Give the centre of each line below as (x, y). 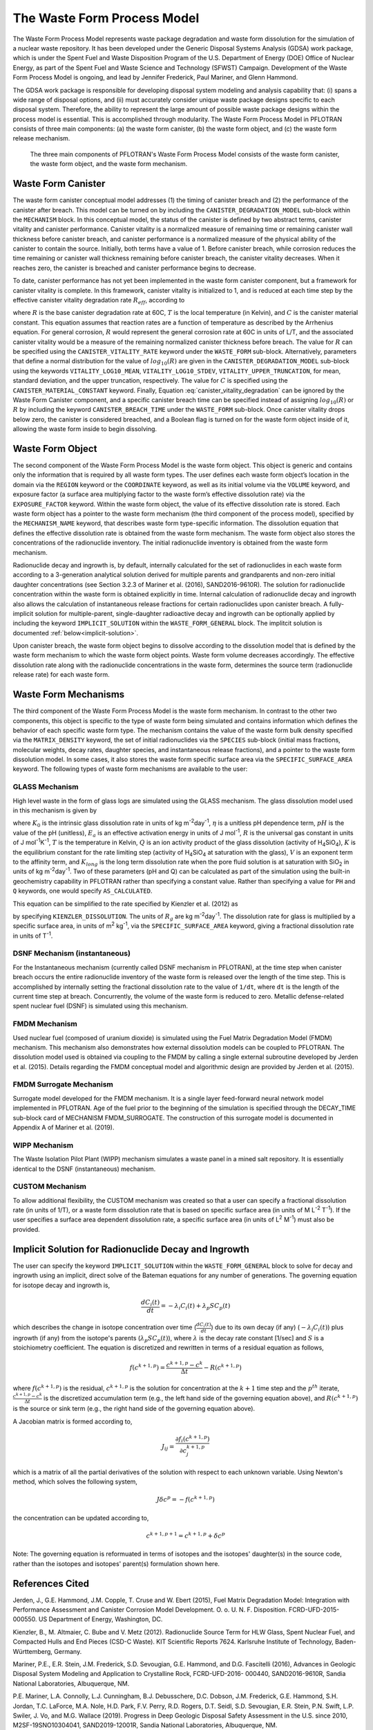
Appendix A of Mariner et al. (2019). (64, 1127)
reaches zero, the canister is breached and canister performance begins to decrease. (134, 268)
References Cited (51, 1584)
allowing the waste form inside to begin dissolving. (85, 429)
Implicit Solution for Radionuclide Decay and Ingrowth (131, 1249)
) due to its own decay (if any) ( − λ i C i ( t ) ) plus (277, 1328)
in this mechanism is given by (55, 810)
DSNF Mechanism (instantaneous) (72, 954)
